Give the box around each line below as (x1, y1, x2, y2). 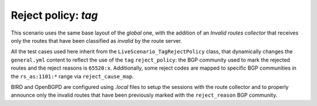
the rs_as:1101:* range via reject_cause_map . (11, 73, 134, 80)
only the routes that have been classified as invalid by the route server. (11, 37, 182, 44)
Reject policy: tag (11, 9, 98, 22)
